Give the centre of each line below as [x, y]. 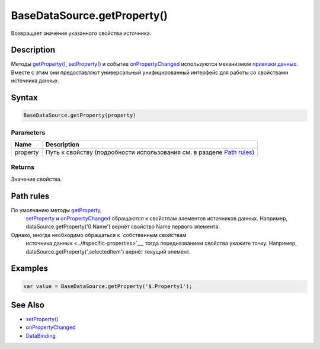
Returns [23, 167]
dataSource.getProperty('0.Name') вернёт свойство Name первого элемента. [123, 227]
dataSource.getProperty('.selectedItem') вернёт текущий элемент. [108, 251]
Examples [30, 269]
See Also [28, 305]
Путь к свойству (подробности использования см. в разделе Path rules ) [150, 152]
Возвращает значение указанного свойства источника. [81, 33]
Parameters [28, 132]
